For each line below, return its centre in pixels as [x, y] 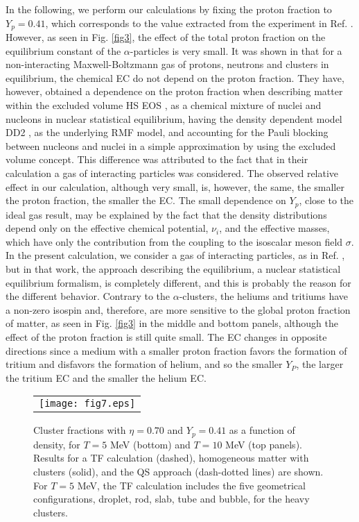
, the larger [320, 364]
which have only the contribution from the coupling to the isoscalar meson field [174, 241]
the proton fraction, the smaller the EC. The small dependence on [146, 200]
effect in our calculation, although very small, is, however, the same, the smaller [175, 186]
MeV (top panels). [264, 444]
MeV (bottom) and [150, 444]
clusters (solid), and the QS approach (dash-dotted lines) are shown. [178, 471]
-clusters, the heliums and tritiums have [264, 296]
